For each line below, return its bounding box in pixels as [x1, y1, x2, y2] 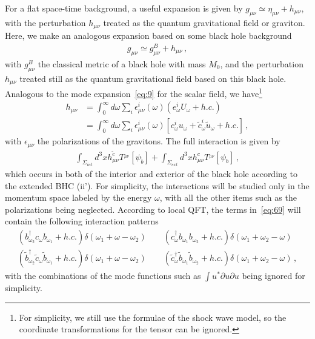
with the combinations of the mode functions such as [5, 269, 201, 282]
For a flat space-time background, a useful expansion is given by [5, 2, 243, 14]
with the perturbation [5, 16, 86, 29]
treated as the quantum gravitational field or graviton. [103, 16, 305, 29]
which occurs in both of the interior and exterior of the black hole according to [5, 167, 297, 180]
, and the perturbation [220, 57, 303, 70]
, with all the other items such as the [159, 191, 297, 204]
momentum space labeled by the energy [5, 191, 152, 204]
